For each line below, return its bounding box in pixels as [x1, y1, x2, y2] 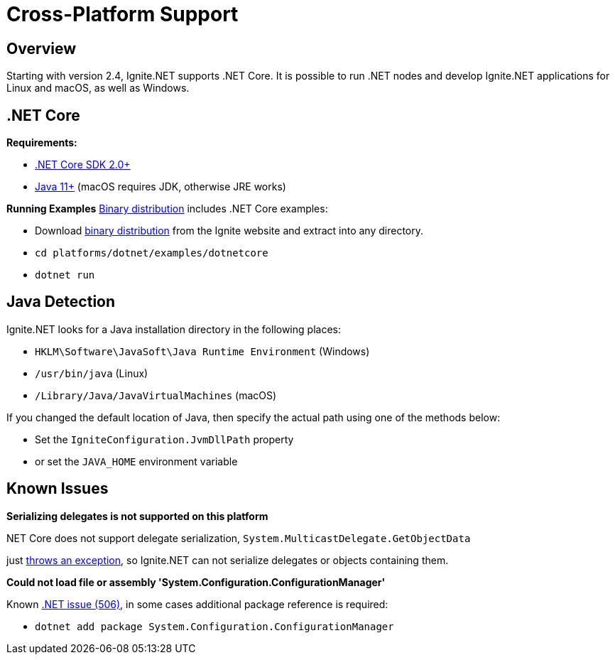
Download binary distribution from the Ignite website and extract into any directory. [35, 224, 423, 237]
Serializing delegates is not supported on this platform [6, 509, 268, 522]
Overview [6, 39, 77, 58]
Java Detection [6, 293, 116, 311]
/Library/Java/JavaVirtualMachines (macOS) [35, 389, 277, 401]
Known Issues [6, 480, 109, 498]
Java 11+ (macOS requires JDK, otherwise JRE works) [35, 180, 286, 193]
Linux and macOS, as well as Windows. [6, 82, 190, 94]
